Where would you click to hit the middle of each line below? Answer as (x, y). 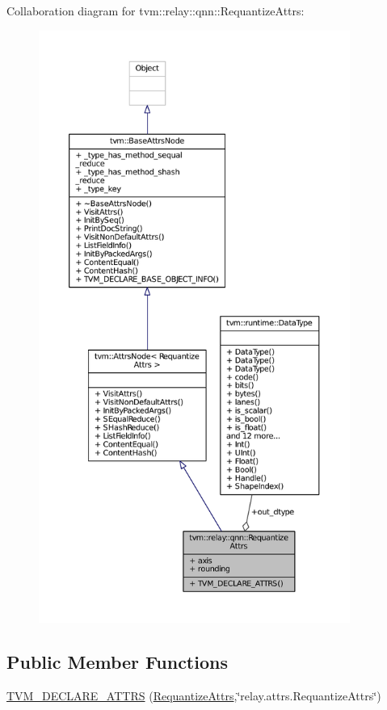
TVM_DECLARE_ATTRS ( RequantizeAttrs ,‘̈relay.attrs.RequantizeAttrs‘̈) (194, 695)
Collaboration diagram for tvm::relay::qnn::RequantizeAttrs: (156, 11)
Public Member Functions (117, 661)
